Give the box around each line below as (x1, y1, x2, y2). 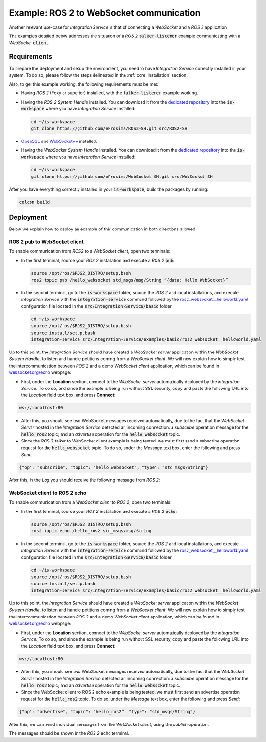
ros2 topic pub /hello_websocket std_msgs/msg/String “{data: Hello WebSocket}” (31, 277, 228, 283)
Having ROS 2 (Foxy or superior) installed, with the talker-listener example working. (21, 90, 198, 96)
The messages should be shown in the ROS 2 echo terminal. (9, 730, 129, 736)
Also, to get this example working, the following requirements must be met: (9, 81, 159, 87)
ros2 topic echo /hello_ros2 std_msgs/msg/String (31, 528, 152, 534)
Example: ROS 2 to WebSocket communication (9, 7, 201, 18)
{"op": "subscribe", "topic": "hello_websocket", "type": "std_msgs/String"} (19, 465, 208, 470)
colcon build (19, 199, 50, 205)
